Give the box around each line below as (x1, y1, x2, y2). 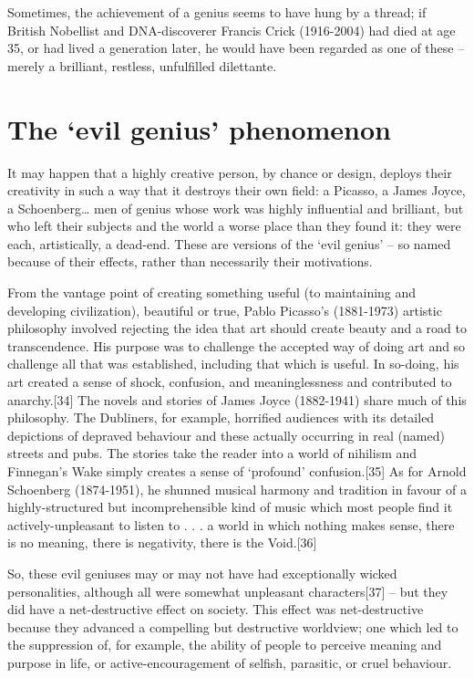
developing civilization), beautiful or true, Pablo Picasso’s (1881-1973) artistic (7, 300, 442, 319)
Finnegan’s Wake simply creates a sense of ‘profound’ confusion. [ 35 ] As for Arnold (7, 462, 467, 480)
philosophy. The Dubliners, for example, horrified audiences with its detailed (7, 408, 435, 427)
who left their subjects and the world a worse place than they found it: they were (7, 216, 461, 235)
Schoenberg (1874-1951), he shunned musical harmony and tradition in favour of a (7, 479, 467, 498)
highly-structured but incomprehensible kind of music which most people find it (7, 497, 453, 516)
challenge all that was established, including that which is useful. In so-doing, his (7, 354, 459, 373)
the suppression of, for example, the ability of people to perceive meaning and (7, 635, 442, 654)
